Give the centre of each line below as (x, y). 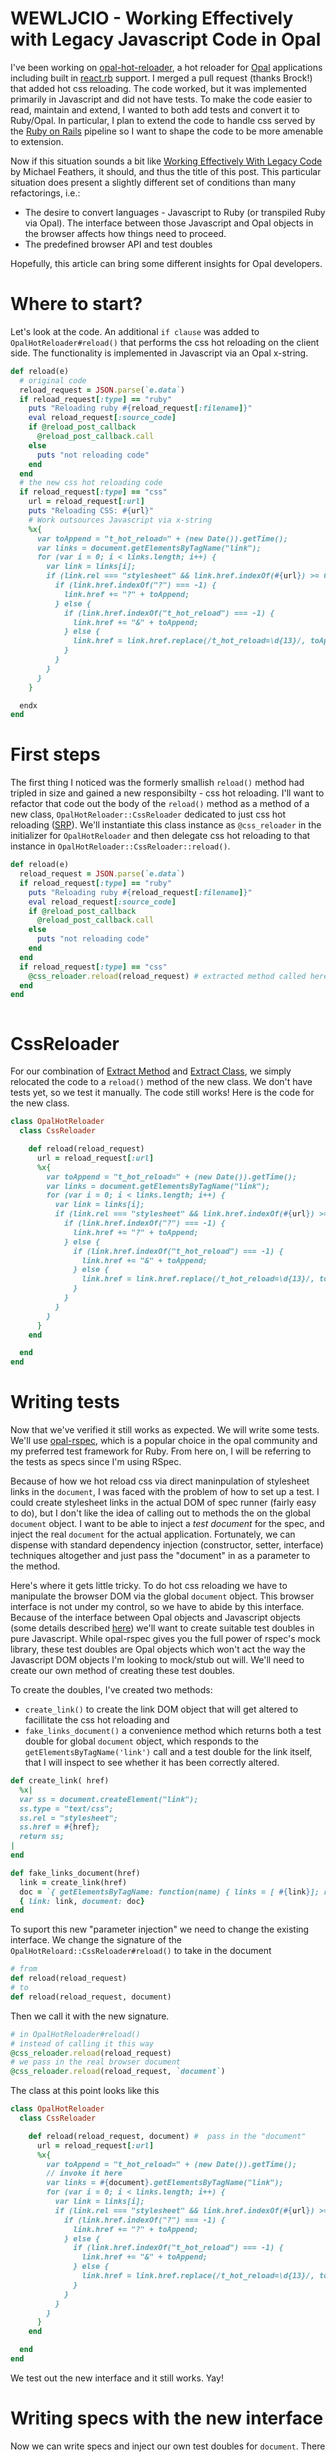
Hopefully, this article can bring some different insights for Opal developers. (166, 263)
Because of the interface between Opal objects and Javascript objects (155, 1618)
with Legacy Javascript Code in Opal (166, 39)
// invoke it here (84, 2173)
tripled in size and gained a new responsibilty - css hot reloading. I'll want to (167, 793)
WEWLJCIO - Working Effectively (152, 18)
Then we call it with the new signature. (90, 2016)
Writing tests (65, 1402)
